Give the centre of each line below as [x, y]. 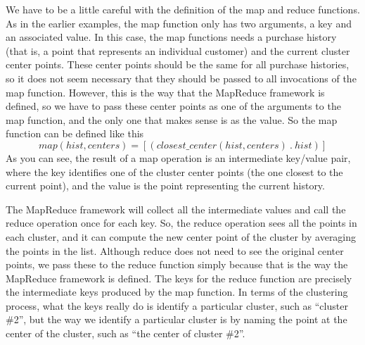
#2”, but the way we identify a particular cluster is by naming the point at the [177, 319]
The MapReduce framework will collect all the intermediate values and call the [176, 209]
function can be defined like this [75, 133]
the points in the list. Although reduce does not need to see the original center [175, 250]
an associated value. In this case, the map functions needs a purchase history [171, 37]
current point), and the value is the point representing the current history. [165, 186]
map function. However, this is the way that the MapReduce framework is [165, 92]
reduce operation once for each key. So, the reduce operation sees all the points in [181, 223]
